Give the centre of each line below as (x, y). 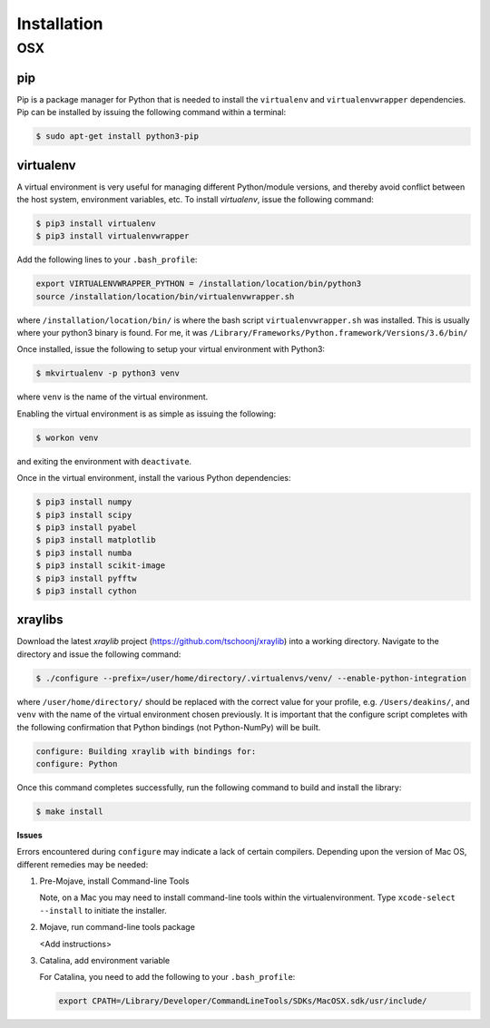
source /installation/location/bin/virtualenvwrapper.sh (165, 296)
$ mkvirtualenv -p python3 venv (108, 373)
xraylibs (40, 620)
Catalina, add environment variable (105, 961)
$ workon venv (67, 437)
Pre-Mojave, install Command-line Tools (114, 881)
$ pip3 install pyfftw (86, 578)
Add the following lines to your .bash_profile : (107, 259)
